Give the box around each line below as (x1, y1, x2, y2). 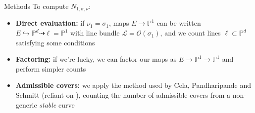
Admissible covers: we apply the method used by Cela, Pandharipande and (15, 80, 251, 90)
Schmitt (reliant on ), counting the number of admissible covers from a (15, 90, 231, 100)
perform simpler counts (15, 63, 86, 74)
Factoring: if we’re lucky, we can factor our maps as (15, 54, 177, 64)
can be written (156, 18, 201, 28)
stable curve (39, 99, 75, 110)
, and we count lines (160, 28, 221, 38)
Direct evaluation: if (15, 18, 85, 28)
